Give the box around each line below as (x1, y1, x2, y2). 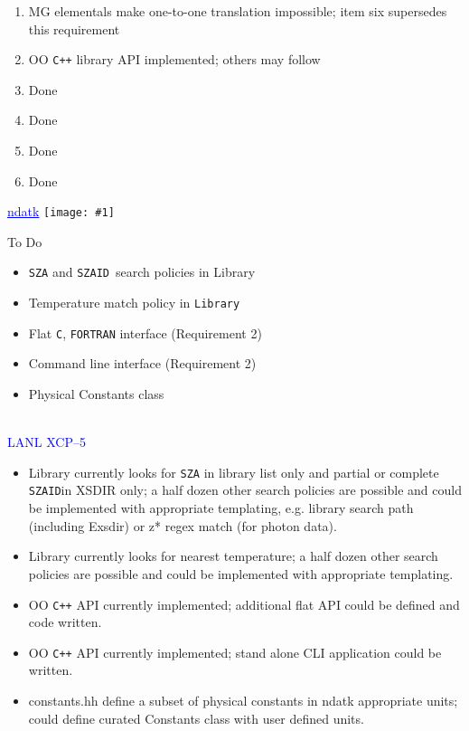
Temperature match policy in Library (28, 293, 240, 312)
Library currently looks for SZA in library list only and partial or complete (28, 462, 439, 481)
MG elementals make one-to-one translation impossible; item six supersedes (28, 2, 447, 20)
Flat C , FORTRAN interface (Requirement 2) (28, 323, 262, 342)
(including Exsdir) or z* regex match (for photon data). (28, 516, 337, 535)
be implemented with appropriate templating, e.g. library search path (28, 498, 414, 517)
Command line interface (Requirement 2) (28, 354, 257, 373)
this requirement (28, 19, 120, 38)
